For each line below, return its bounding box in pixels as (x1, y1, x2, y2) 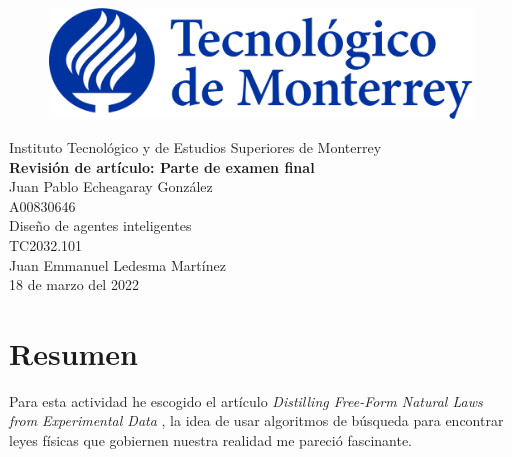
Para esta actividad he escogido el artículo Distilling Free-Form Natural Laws (9, 390, 483, 411)
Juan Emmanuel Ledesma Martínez (9, 254, 226, 275)
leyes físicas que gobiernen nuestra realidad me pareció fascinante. (9, 430, 413, 451)
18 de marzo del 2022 (9, 274, 139, 295)
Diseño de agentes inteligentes (9, 215, 192, 236)
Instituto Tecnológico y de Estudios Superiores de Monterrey (9, 136, 382, 157)
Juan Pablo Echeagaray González (9, 176, 213, 197)
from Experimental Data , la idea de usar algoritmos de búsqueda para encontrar (9, 410, 504, 431)
